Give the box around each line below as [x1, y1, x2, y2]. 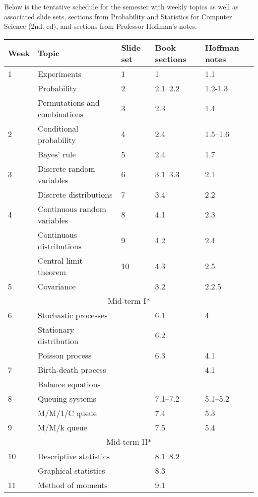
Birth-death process [38, 363, 106, 375]
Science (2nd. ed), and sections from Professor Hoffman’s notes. [4, 21, 197, 31]
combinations [38, 108, 84, 120]
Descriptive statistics [38, 450, 110, 462]
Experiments [38, 68, 81, 79]
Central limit [38, 254, 83, 266]
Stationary [38, 323, 74, 335]
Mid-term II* [106, 435, 152, 447]
